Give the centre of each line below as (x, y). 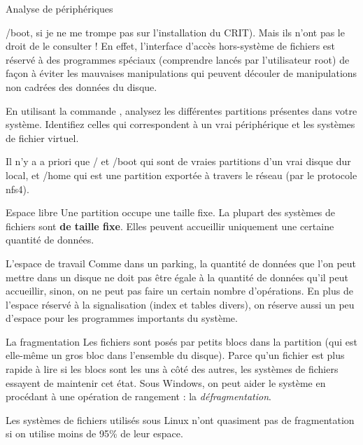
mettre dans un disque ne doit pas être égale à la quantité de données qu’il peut (177, 277)
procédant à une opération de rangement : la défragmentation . (138, 396)
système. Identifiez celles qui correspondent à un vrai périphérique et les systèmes (180, 124)
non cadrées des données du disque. (81, 86)
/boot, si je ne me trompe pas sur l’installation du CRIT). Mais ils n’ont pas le (175, 32)
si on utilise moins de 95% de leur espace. (94, 433)
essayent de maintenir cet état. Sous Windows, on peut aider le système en (166, 382)
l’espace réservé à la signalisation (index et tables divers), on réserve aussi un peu (180, 304)
